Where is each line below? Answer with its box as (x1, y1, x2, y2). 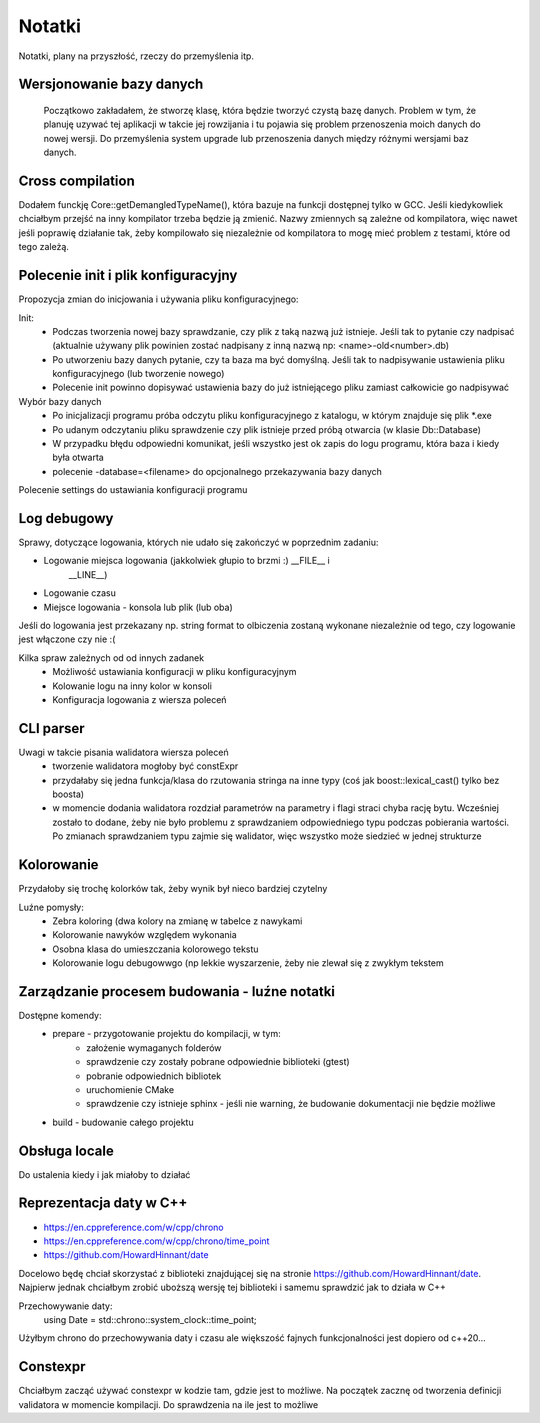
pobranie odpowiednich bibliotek (86, 1070, 222, 1082)
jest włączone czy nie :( (18, 633, 116, 645)
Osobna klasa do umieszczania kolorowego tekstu (52, 943, 259, 955)
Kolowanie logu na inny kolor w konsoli (52, 680, 212, 692)
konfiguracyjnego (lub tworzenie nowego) (52, 368, 225, 380)
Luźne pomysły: (18, 901, 84, 913)
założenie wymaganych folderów (86, 1041, 222, 1054)
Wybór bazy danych (18, 395, 102, 407)
